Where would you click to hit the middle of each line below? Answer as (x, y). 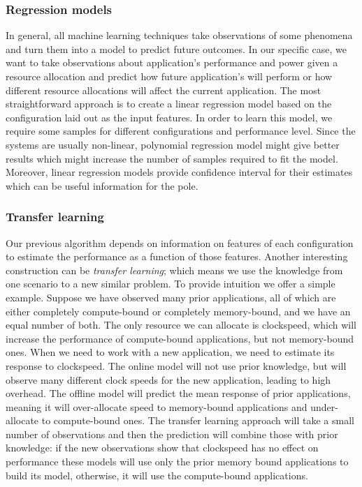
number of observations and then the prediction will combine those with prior (172, 434)
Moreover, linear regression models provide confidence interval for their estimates (179, 172)
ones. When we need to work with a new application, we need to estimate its (170, 352)
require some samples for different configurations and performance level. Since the (181, 131)
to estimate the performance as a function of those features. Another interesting (177, 256)
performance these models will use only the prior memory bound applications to (177, 462)
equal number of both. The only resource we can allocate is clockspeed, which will (181, 325)
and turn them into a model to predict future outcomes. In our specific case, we (176, 48)
